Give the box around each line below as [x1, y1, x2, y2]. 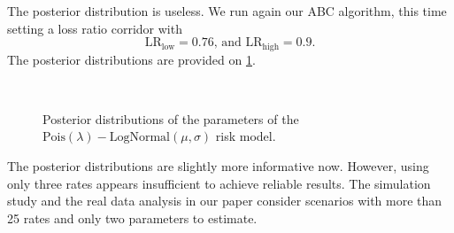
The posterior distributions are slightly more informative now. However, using [7, 157, 429, 175]
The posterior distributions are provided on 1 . [7, 50, 256, 68]
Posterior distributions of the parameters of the [42, 109, 299, 128]
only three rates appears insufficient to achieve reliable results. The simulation [7, 174, 431, 192]
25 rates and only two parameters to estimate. [7, 208, 258, 227]
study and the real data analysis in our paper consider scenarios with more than [7, 191, 442, 210]
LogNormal [109, 131, 171, 144]
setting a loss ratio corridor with [7, 19, 182, 37]
